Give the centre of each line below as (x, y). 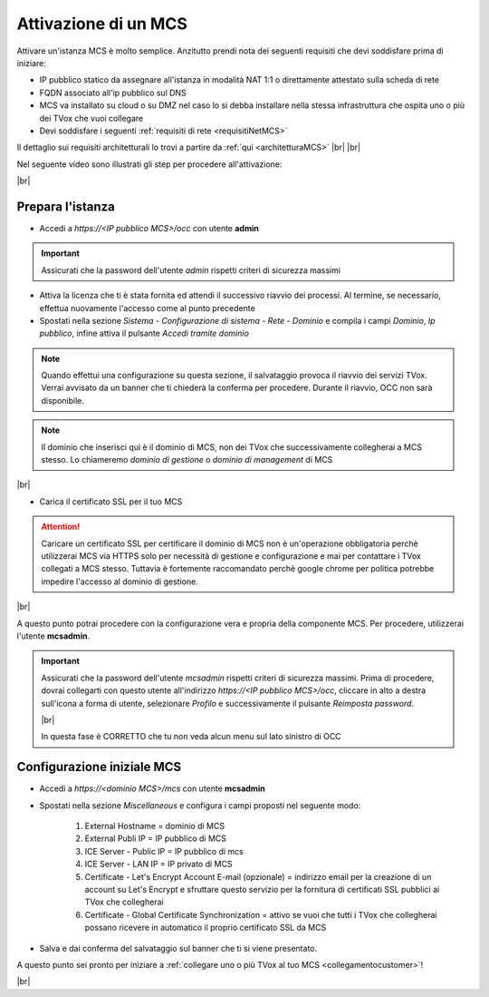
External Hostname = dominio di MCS (155, 826)
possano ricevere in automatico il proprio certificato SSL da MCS (206, 928)
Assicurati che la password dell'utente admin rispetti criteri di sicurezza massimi (191, 270)
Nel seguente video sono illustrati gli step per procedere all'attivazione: (149, 164)
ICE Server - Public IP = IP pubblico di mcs (164, 851)
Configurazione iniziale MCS (99, 767)
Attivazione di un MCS (102, 24)
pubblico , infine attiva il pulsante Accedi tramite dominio (144, 333)
